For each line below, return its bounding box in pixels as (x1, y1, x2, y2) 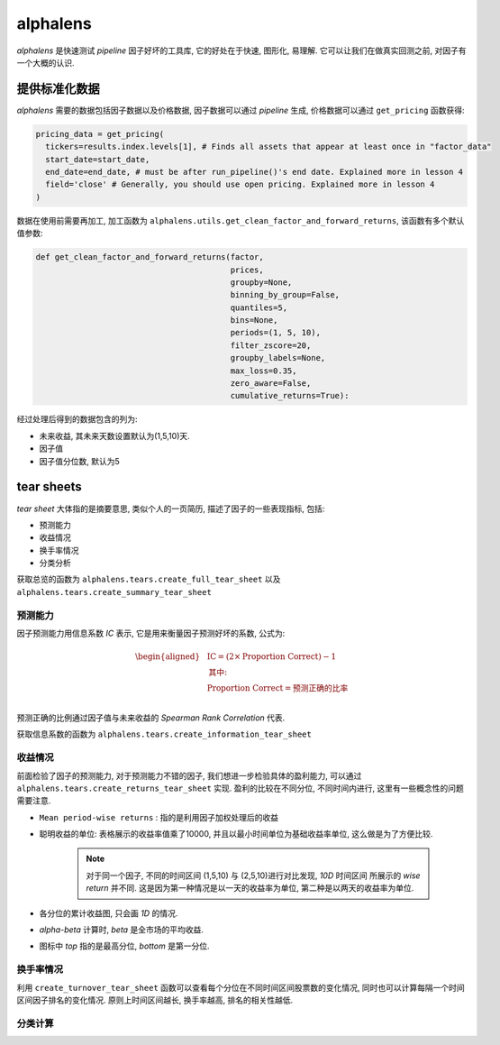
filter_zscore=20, (230, 340, 312, 351)
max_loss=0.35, (230, 365, 297, 376)
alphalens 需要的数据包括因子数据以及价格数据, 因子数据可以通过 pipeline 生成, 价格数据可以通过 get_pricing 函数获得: (16, 105, 465, 115)
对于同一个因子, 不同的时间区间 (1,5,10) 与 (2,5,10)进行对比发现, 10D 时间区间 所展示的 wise (86, 870, 421, 881)
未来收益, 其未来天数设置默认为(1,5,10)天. (39, 430, 191, 441)
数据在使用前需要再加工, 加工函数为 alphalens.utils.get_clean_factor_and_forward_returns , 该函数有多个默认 (16, 215, 465, 225)
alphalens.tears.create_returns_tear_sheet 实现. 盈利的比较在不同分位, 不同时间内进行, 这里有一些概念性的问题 (16, 783, 464, 793)
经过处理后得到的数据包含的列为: (16, 414, 139, 425)
